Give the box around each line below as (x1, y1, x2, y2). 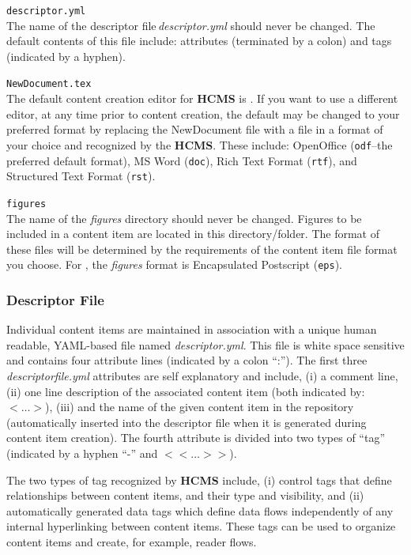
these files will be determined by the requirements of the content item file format (6, 240, 398, 257)
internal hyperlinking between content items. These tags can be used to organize (6, 518, 396, 534)
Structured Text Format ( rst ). (6, 168, 156, 184)
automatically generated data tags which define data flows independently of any (6, 502, 394, 519)
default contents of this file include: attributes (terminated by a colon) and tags (6, 32, 392, 49)
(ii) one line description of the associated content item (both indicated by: (6, 383, 365, 399)
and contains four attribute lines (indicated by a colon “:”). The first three (6, 352, 368, 368)
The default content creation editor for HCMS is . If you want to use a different (6, 90, 398, 107)
